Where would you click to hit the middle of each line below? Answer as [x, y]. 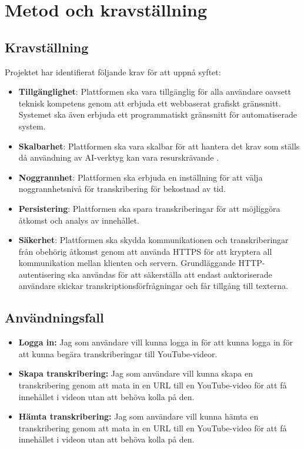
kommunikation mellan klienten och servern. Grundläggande [127, 263]
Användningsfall [54, 317]
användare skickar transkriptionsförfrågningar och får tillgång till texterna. [153, 286]
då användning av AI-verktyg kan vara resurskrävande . [119, 157]
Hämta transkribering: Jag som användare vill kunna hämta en [138, 416]
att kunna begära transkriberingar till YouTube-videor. [118, 353]
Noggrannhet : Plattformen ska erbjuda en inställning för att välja [141, 177]
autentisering [42, 274]
